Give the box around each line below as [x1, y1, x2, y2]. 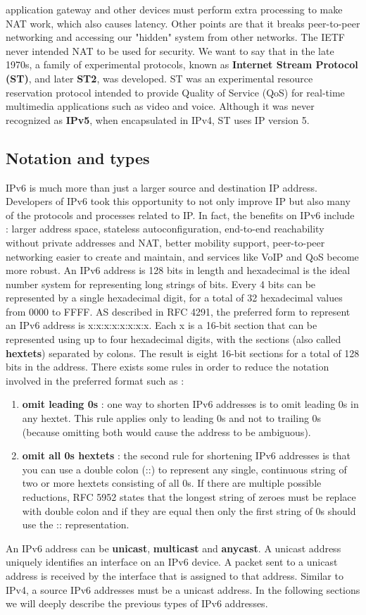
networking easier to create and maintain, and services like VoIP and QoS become [6, 249, 359, 263]
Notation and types [6, 147, 150, 168]
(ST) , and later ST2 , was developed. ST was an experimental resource [6, 70, 313, 85]
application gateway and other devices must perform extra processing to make [6, 2, 343, 16]
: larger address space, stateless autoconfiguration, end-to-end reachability [6, 221, 324, 236]
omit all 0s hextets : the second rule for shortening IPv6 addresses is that [22, 448, 351, 463]
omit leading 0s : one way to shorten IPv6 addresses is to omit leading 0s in [22, 397, 359, 411]
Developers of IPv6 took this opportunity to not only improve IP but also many [6, 194, 351, 209]
